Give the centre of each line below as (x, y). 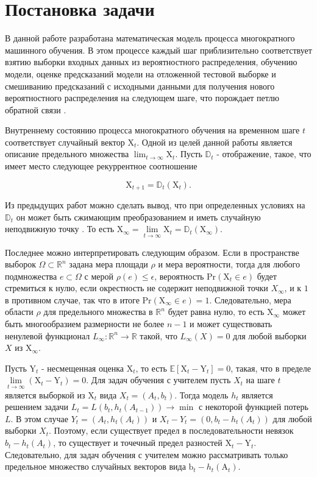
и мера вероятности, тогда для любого (229, 264)
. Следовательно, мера (250, 299)
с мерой (99, 276)
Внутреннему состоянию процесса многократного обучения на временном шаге (152, 130)
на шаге (260, 380)
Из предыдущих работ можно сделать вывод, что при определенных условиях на (155, 205)
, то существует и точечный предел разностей (138, 443)
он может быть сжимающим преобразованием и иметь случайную (138, 217)
